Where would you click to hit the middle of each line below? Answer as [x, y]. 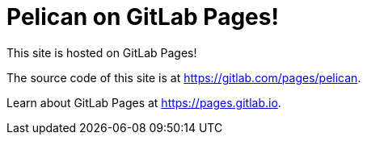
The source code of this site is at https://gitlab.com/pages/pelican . [184, 77]
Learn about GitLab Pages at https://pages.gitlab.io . [144, 102]
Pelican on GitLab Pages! [143, 17]
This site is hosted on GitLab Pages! [102, 52]
